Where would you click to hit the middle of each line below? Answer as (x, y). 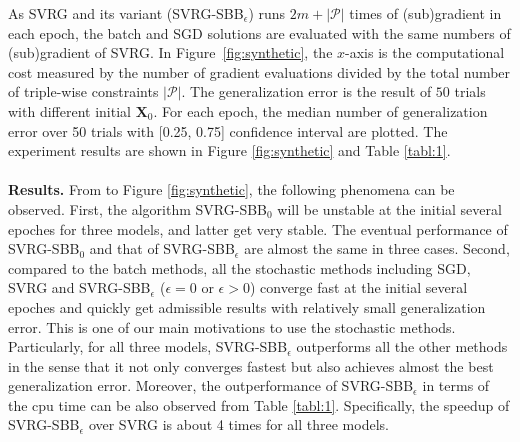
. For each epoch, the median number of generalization (320, 110)
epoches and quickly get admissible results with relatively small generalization (247, 306)
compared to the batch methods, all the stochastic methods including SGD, (239, 267)
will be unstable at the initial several (389, 208)
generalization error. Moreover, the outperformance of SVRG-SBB (211, 385)
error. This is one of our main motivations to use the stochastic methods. (232, 326)
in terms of (456, 385)
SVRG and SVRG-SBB (79, 287)
